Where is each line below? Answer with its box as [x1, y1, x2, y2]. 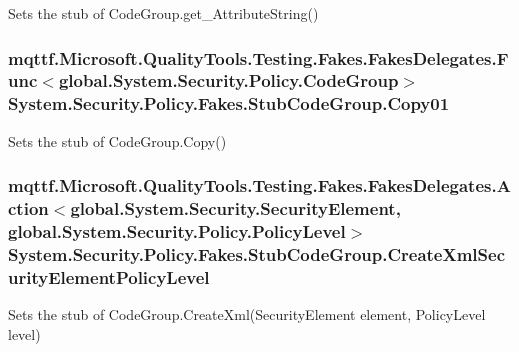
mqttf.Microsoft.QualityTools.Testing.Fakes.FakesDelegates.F [8, 45, 509, 70]
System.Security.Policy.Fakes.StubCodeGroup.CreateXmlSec [8, 241, 506, 266]
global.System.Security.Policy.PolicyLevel [8, 219, 346, 244]
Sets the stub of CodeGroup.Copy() [8, 130, 227, 151]
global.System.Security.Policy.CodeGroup [58, 68, 399, 93]
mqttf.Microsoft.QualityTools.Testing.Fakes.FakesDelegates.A [8, 173, 511, 198]
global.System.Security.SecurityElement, [70, 196, 401, 221]
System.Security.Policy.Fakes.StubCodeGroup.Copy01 [8, 91, 450, 116]
